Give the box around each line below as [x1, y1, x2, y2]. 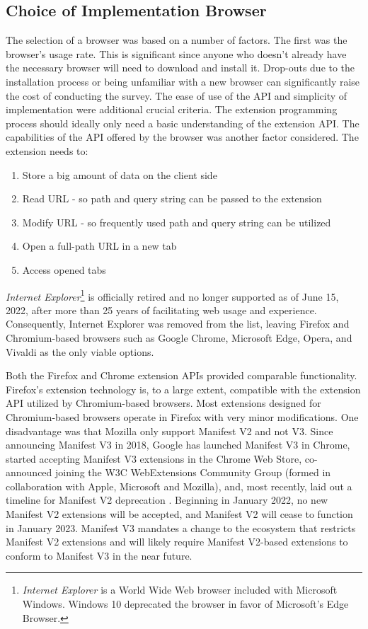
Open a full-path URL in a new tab [22, 238, 177, 253]
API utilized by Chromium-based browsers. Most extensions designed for [6, 396, 321, 410]
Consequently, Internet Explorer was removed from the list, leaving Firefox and [6, 316, 350, 331]
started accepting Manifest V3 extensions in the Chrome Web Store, [6, 451, 302, 466]
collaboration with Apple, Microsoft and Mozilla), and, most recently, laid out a [6, 478, 352, 493]
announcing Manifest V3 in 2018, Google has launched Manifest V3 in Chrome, [6, 437, 350, 452]
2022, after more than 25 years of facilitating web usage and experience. [6, 302, 317, 317]
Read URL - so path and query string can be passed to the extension [22, 191, 322, 206]
